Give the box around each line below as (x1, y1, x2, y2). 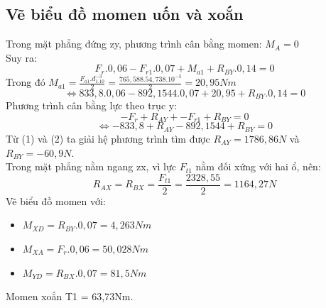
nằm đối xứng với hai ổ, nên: (195, 159, 321, 174)
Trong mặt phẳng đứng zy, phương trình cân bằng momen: (6, 36, 262, 51)
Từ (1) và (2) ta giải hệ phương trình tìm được (6, 131, 210, 145)
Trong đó (6, 75, 45, 89)
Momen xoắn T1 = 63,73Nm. (6, 289, 134, 304)
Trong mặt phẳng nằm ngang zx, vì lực (6, 159, 177, 174)
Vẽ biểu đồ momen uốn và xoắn (6, 3, 244, 25)
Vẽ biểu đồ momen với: (6, 193, 106, 208)
